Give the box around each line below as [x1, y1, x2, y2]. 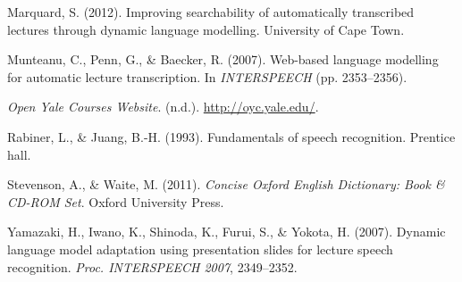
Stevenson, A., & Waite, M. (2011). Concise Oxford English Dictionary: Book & [7, 175, 445, 194]
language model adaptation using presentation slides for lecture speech [7, 239, 393, 258]
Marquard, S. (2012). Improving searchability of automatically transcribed [7, 3, 415, 21]
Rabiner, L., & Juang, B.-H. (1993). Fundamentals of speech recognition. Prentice [7, 127, 456, 145]
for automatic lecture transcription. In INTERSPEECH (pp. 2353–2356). [7, 67, 407, 86]
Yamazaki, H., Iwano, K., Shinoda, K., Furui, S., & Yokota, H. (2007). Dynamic [7, 222, 446, 241]
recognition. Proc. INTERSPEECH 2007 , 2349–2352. [7, 257, 298, 276]
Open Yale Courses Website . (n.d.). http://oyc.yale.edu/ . [7, 97, 319, 116]
